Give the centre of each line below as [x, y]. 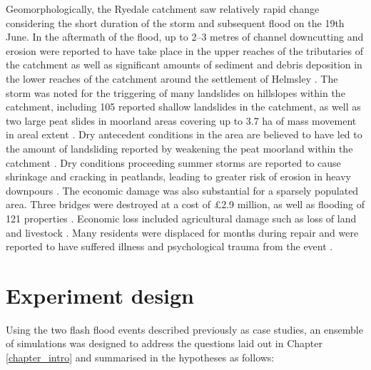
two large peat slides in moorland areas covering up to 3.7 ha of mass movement [181, 120]
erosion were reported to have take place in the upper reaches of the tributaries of [185, 50]
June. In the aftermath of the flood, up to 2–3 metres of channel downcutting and [185, 37]
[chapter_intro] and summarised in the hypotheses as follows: [140, 357]
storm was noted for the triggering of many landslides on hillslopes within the [176, 92]
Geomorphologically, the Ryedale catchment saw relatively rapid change [163, 9]
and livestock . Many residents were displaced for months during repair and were [182, 232]
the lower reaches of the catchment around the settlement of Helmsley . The [172, 78]
